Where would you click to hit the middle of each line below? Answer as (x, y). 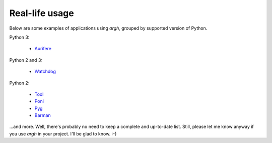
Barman (43, 115)
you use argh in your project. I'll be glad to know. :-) (63, 133)
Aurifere (43, 49)
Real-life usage (42, 13)
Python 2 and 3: (26, 60)
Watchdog (45, 71)
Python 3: (19, 37)
